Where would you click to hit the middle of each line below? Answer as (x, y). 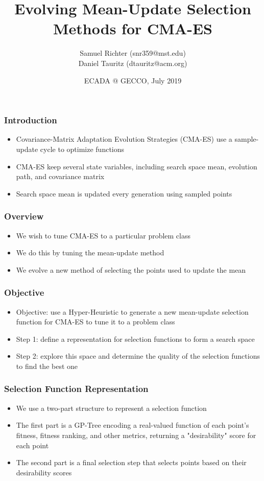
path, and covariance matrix (60, 176)
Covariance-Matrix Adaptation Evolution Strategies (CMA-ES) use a (124, 139)
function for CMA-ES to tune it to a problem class (95, 322)
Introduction (31, 120)
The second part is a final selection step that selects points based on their (131, 462)
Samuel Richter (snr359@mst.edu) (133, 53)
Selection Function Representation (76, 389)
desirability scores (44, 472)
